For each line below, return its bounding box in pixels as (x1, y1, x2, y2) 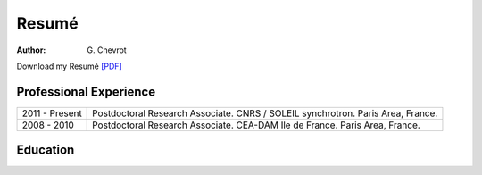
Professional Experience (16, 84, 156, 99)
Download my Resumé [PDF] (16, 61, 122, 71)
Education (16, 143, 75, 158)
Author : (16, 45, 46, 55)
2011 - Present (21, 107, 82, 120)
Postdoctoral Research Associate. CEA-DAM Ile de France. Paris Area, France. (92, 119, 421, 131)
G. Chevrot (87, 45, 127, 55)
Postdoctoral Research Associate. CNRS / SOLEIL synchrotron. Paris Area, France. (92, 107, 438, 120)
